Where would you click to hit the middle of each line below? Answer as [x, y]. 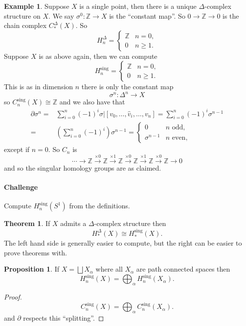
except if [17, 149]
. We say [61, 15]
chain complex [25, 25]
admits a [73, 223]
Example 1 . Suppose [37, 6]
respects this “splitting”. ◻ [64, 318]
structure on [22, 15]
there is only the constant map [127, 87]
